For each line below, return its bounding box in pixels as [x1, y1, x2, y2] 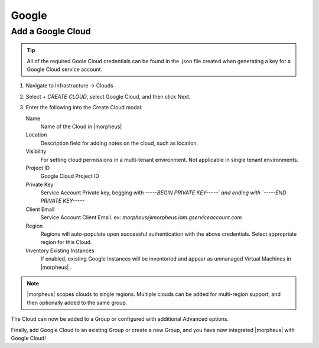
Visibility [25, 148, 47, 155]
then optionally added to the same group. [27, 299, 128, 306]
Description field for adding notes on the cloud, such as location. [40, 139, 198, 147]
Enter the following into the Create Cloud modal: [25, 104, 143, 111]
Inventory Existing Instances [25, 247, 95, 254]
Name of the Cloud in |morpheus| [40, 123, 122, 130]
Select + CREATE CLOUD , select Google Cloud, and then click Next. [25, 93, 191, 100]
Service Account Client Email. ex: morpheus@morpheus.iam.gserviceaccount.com [40, 214, 242, 221]
